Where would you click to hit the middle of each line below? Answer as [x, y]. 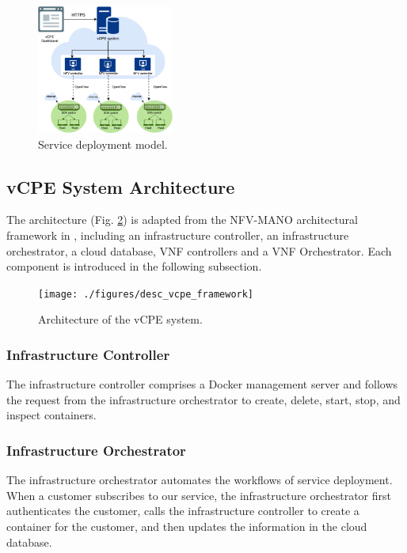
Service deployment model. [103, 144]
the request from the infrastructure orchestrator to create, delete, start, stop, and [203, 399]
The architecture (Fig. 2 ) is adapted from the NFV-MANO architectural [182, 220]
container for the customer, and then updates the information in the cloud [187, 526]
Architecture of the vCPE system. [120, 319]
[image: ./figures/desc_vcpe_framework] [146, 294]
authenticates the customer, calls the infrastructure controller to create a [183, 511]
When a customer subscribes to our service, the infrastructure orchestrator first [199, 495]
